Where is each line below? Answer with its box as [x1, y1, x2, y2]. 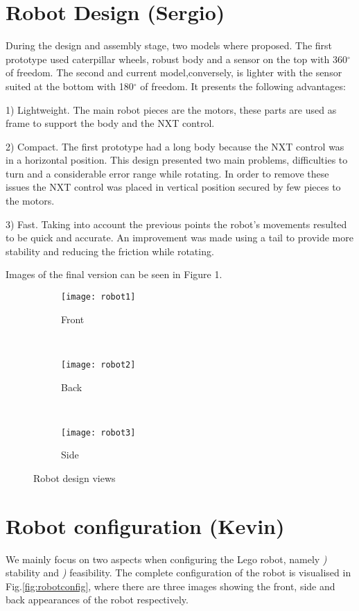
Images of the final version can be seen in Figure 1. [6, 267, 222, 282]
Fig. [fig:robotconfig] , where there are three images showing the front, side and [6, 578, 335, 593]
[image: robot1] [61, 292, 136, 302]
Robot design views [33, 470, 116, 485]
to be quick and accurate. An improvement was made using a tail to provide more [6, 230, 353, 245]
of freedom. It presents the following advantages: [140, 78, 346, 93]
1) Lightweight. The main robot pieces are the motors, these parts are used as [6, 102, 337, 117]
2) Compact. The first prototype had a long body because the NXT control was [6, 139, 344, 153]
